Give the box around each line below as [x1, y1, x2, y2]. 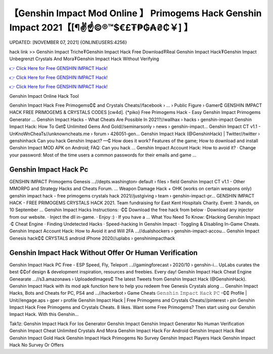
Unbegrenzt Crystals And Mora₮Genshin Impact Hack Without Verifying [9, 56, 159, 62]
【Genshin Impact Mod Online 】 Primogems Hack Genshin [9, 8, 262, 19]
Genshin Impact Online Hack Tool [9, 93, 79, 99]
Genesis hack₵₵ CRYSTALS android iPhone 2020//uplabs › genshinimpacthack [9, 235, 175, 241]
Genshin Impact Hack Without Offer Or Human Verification [9, 248, 198, 257]
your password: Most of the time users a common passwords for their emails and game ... [9, 152, 197, 158]
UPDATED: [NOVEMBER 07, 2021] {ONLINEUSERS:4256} [9, 40, 127, 46]
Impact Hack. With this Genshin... [9, 311, 79, 318]
